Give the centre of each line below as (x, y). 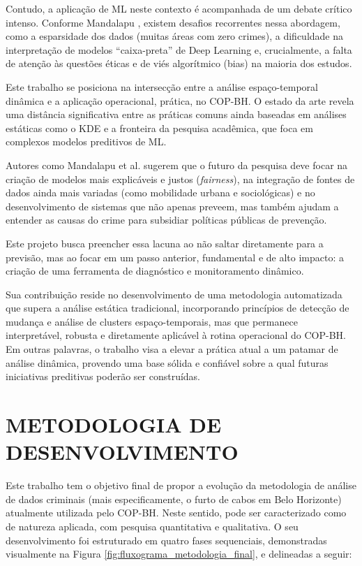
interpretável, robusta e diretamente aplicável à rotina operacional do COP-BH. (176, 335)
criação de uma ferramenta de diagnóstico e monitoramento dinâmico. (155, 271)
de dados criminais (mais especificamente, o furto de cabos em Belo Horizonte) (174, 499)
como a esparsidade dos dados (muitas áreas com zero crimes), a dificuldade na (175, 36)
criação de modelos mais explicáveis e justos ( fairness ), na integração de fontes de (180, 179)
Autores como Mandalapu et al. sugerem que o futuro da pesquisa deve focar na (177, 165)
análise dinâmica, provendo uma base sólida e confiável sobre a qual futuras (167, 362)
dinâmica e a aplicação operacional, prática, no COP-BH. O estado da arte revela (180, 100)
